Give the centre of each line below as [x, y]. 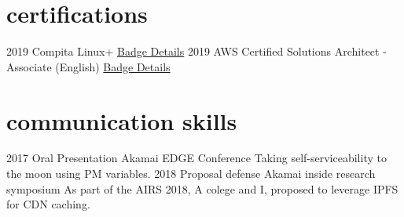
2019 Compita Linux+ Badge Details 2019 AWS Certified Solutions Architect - [196, 51]
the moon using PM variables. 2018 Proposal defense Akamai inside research [191, 174]
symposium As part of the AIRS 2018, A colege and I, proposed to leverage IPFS [202, 188]
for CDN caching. [48, 204]
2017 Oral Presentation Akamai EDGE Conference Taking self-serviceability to [196, 158]
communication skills [122, 120]
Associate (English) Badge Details [88, 66]
